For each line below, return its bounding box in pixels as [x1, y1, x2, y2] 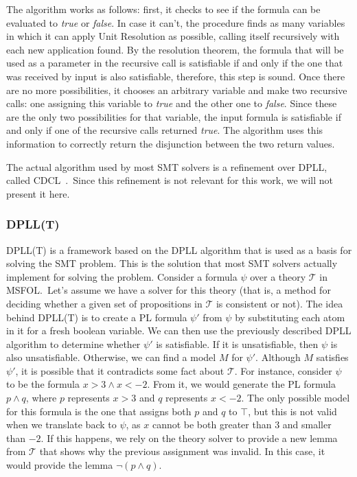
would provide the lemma [6, 458, 113, 472]
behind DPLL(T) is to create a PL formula [6, 310, 187, 324]
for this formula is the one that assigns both [6, 404, 192, 418]
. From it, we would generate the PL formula [147, 377, 336, 391]
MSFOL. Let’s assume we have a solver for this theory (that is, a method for [6, 283, 331, 297]
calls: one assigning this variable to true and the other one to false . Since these [6, 96, 337, 110]
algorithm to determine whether [6, 336, 141, 351]
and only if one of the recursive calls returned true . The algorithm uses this [6, 123, 323, 137]
